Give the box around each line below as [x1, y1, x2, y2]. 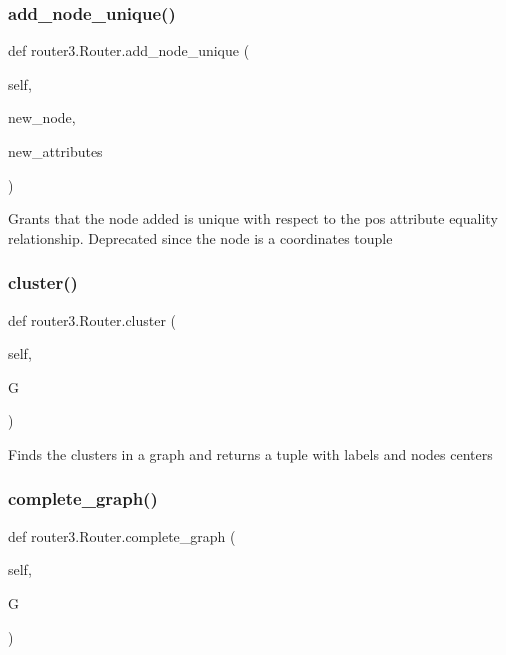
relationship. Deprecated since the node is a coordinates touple [8, 227, 393, 248]
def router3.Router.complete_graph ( [8, 525, 236, 546]
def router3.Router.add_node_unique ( [8, 40, 250, 61]
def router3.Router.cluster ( [8, 309, 177, 330]
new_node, [8, 107, 76, 128]
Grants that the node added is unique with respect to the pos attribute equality [8, 208, 498, 229]
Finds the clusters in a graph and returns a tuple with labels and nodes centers [8, 443, 493, 464]
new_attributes [8, 141, 103, 161]
